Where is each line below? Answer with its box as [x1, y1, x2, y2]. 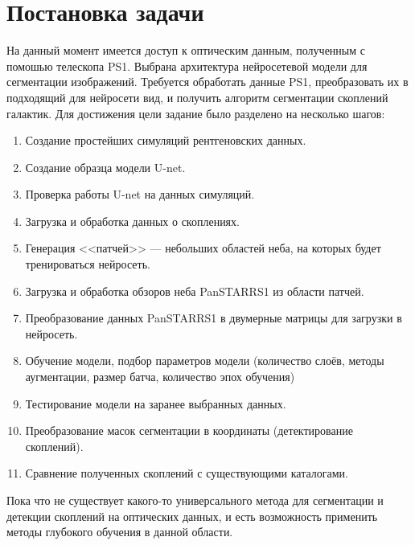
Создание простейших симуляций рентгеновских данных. [25, 132, 306, 149]
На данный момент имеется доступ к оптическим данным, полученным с [6, 42, 365, 59]
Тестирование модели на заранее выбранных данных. [25, 395, 286, 412]
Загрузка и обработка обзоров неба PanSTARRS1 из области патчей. [25, 282, 364, 299]
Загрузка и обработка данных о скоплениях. [25, 212, 240, 229]
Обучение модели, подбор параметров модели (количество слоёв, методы [25, 352, 384, 369]
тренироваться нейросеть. [25, 256, 150, 272]
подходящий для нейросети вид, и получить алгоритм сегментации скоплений [6, 88, 388, 105]
